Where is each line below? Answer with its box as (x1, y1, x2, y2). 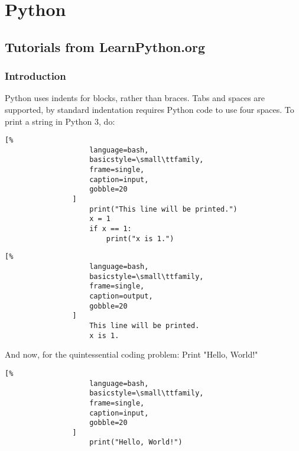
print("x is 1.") (106, 234, 174, 243)
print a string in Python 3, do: (5, 115, 115, 127)
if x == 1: (89, 225, 132, 233)
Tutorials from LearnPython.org (5, 37, 205, 56)
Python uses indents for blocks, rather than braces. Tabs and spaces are (5, 92, 265, 104)
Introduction (5, 69, 66, 83)
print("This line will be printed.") (89, 205, 238, 213)
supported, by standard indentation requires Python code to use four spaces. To (5, 103, 294, 115)
